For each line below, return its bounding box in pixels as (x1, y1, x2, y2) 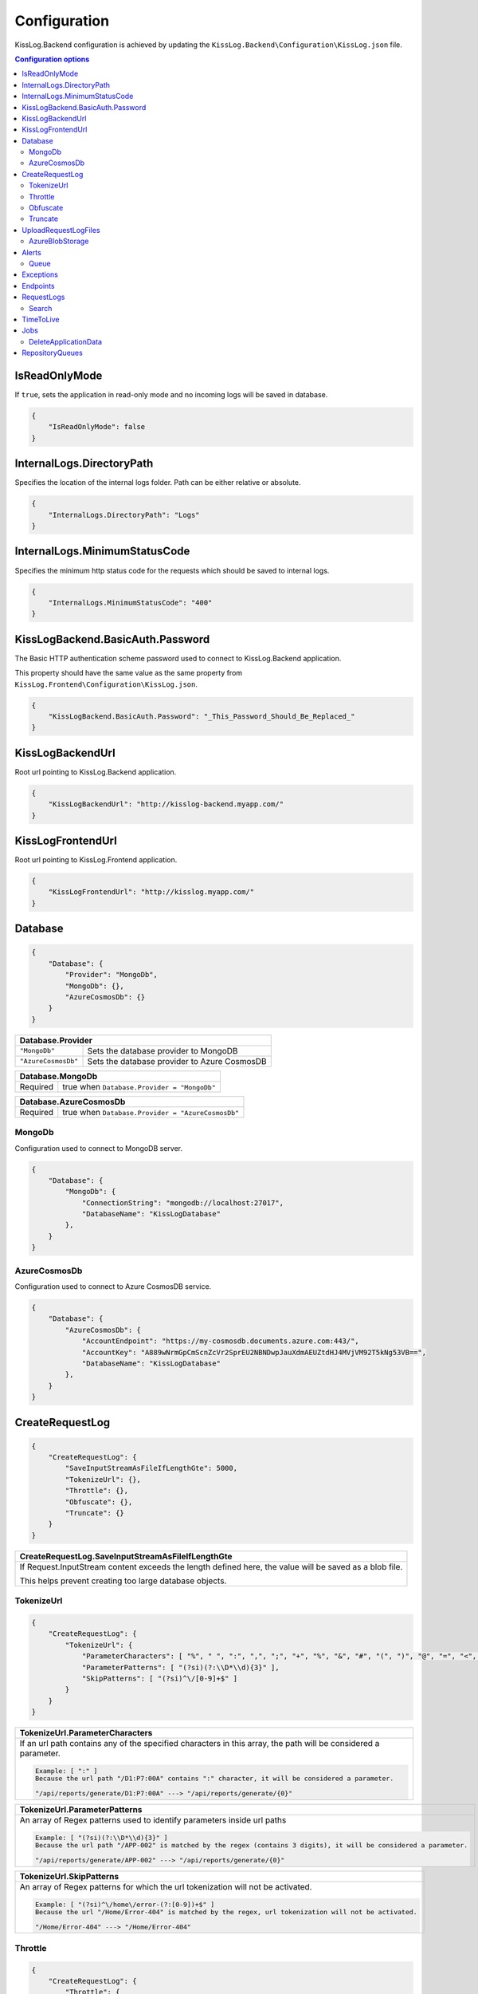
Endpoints (22, 281, 55, 290)
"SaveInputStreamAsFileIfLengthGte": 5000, (65, 1464, 238, 1473)
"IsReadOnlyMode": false (48, 423, 146, 432)
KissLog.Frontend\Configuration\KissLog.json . (14, 679, 198, 689)
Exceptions (22, 270, 59, 279)
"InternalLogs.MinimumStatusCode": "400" (48, 598, 213, 607)
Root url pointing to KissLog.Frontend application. (14, 855, 178, 865)
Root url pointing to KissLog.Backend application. (14, 766, 177, 777)
